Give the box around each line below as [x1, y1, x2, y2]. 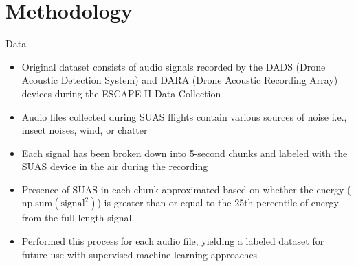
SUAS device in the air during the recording [21, 159, 208, 173]
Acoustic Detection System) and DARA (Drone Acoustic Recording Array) [21, 73, 338, 87]
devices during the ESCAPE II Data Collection [21, 86, 221, 100]
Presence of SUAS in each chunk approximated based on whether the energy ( [21, 182, 351, 196]
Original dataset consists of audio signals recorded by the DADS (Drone [21, 59, 326, 73]
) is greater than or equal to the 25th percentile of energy [97, 195, 339, 210]
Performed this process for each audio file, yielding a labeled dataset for [21, 234, 324, 248]
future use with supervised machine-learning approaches [21, 247, 258, 261]
